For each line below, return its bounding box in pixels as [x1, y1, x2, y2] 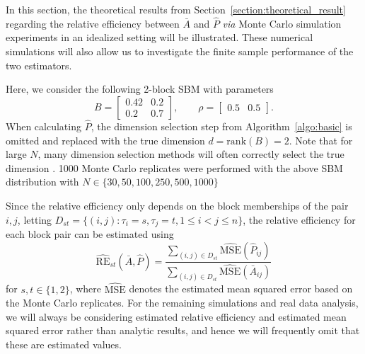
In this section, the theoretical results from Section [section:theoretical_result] [6, 2, 346, 16]
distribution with [6, 174, 79, 189]
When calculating [6, 119, 81, 133]
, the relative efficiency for [243, 212, 356, 227]
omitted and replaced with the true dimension [6, 132, 205, 147]
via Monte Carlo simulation [222, 16, 342, 30]
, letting [17, 212, 52, 227]
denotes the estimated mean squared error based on [129, 281, 353, 296]
